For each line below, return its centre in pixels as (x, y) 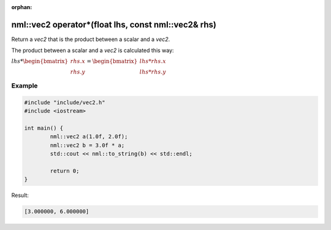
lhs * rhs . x (153, 61)
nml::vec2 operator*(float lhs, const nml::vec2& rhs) (114, 24)
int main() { (44, 128)
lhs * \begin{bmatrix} (40, 61)
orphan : (22, 7)
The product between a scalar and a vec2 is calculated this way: (93, 50)
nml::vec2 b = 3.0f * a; (87, 145)
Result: (20, 195)
